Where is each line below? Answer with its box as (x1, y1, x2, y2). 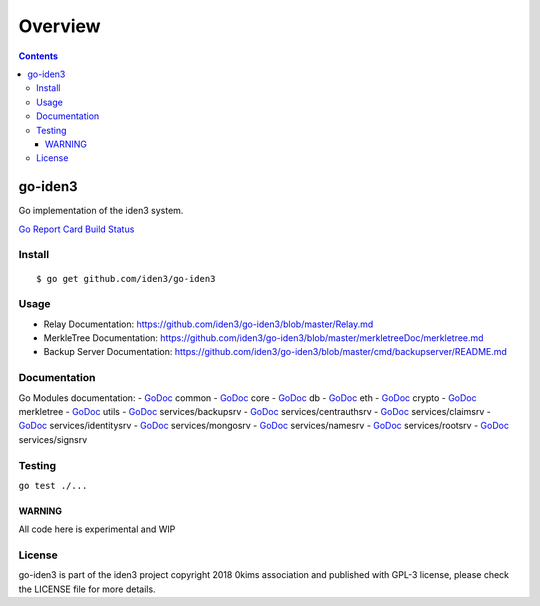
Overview (18, 15, 101, 37)
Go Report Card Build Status (18, 223, 135, 235)
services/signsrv (18, 433, 88, 445)
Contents (18, 50, 59, 62)
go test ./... (18, 480, 88, 491)
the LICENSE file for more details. (18, 583, 156, 595)
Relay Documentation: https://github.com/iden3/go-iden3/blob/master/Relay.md (43, 318, 374, 330)
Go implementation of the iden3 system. (18, 205, 184, 217)
